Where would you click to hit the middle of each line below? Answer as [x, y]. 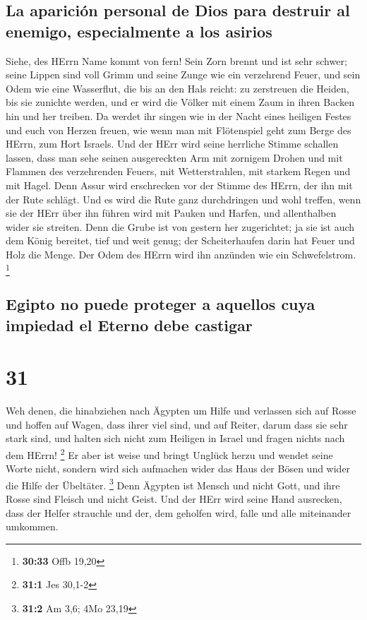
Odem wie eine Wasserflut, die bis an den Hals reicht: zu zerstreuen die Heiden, [178, 88]
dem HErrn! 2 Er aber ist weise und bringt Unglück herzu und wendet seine [169, 453]
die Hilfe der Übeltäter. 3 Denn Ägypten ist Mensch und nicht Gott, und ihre [173, 484]
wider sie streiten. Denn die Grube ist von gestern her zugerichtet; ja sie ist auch [180, 226]
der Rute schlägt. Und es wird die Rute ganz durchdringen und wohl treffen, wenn [183, 199]
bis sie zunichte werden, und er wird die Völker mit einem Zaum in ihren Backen [180, 102]
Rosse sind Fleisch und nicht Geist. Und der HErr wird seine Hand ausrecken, [174, 499]
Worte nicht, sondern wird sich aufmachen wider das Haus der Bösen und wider [178, 469]
